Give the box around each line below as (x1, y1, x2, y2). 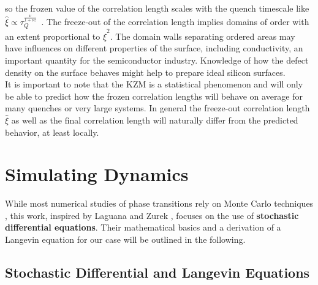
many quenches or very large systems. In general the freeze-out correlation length (5, 102, 310, 114)
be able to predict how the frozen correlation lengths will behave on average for (5, 89, 303, 102)
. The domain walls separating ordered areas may (110, 29, 295, 42)
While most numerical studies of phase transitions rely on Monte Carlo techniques (5, 197, 314, 210)
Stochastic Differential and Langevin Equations (5, 263, 310, 282)
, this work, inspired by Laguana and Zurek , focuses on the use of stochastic (5, 209, 299, 221)
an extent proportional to (5, 29, 100, 42)
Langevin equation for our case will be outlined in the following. (5, 233, 246, 246)
